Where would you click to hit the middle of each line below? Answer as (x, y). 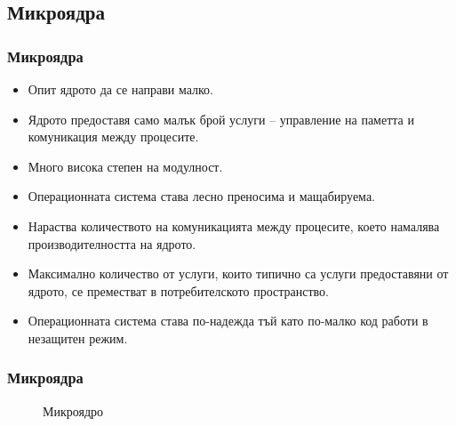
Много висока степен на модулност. (125, 166)
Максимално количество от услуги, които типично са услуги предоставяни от (238, 273)
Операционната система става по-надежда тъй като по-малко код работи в (228, 321)
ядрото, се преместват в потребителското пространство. (178, 290)
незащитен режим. (78, 338)
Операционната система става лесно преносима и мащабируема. (201, 196)
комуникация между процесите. (113, 137)
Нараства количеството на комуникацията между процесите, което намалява (234, 225)
